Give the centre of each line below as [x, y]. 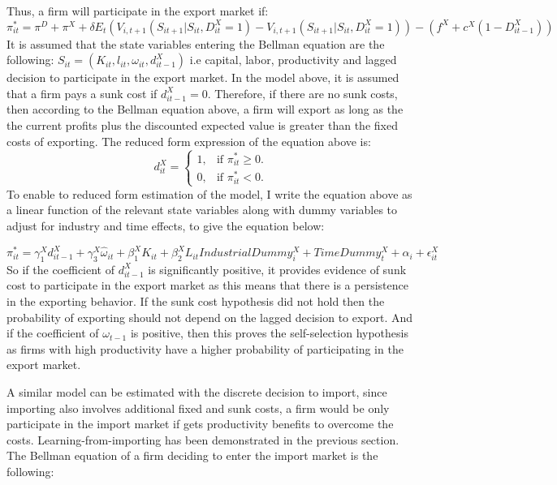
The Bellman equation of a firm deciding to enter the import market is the [192, 455]
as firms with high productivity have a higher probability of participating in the [205, 348]
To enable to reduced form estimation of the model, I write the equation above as [209, 193]
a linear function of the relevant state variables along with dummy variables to [202, 210]
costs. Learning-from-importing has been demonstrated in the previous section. [203, 439]
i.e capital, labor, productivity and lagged [293, 60]
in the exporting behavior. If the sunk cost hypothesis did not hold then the [196, 301]
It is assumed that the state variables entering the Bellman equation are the [196, 43]
